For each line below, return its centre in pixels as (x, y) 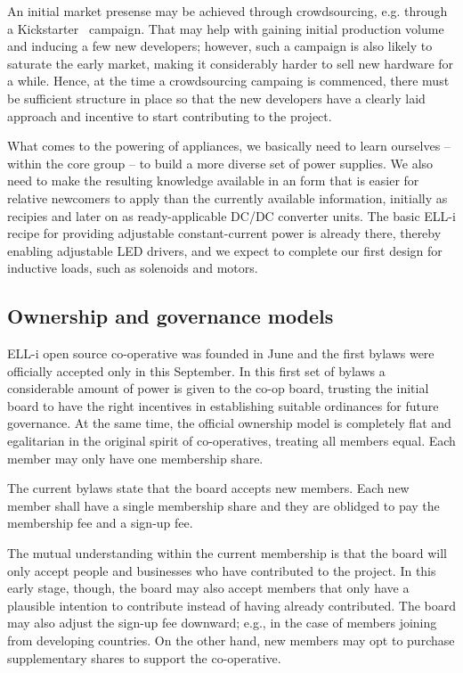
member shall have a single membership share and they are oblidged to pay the (223, 505)
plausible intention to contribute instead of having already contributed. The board (231, 605)
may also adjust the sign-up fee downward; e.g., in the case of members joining (222, 623)
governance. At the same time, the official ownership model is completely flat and (229, 423)
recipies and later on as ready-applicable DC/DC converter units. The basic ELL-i (231, 215)
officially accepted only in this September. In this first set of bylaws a (196, 370)
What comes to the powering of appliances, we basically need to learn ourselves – (229, 146)
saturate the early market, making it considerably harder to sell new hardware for (231, 63)
